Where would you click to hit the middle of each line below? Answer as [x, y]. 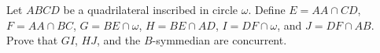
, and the [119, 40]
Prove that [32, 40]
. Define [267, 9]
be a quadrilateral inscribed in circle [151, 9]
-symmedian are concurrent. [220, 40]
